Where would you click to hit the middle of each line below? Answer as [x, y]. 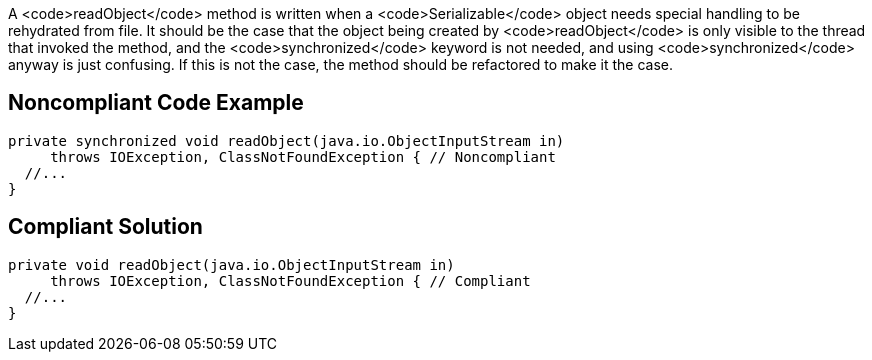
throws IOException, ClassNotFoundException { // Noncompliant [303, 156]
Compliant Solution [105, 227]
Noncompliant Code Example [156, 103]
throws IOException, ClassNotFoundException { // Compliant [290, 280]
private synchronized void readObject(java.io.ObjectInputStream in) [286, 140]
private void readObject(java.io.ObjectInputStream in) [231, 264]
